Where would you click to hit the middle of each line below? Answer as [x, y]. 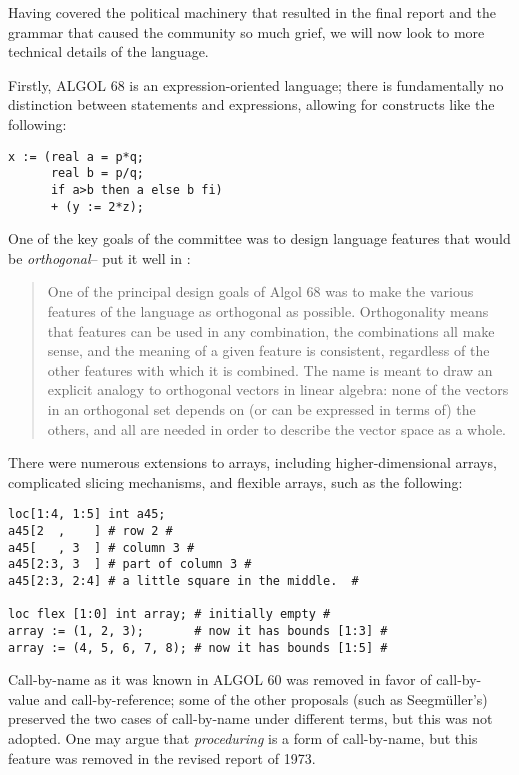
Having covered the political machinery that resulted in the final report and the [252, 12]
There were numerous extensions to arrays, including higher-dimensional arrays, [252, 462]
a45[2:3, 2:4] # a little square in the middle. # [183, 580]
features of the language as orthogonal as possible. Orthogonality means [268, 310]
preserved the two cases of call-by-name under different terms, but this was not [250, 718]
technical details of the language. [108, 51]
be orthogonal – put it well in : [99, 257]
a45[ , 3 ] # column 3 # [101, 547]
